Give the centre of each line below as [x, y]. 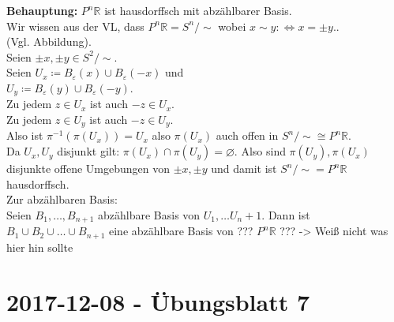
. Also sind [260, 151]
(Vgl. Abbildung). [49, 41]
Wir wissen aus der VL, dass [75, 26]
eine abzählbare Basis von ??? [181, 231]
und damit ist [244, 168]
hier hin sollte [40, 247]
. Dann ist [286, 214]
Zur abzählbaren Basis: [62, 199]
